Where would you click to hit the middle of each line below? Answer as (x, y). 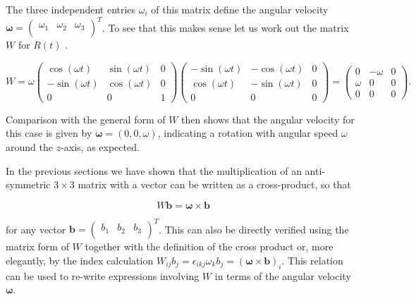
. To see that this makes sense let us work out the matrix (225, 27)
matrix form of (37, 246)
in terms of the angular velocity (283, 275)
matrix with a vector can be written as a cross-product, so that (214, 184)
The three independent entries (71, 9)
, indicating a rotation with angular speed (248, 133)
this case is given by (49, 133)
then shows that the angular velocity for (268, 119)
